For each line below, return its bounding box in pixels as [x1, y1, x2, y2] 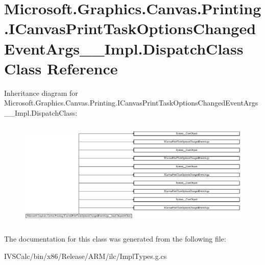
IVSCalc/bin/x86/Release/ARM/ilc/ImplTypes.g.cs [4, 250, 167, 261]
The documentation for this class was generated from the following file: [4, 233, 226, 244]
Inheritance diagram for [4, 87, 78, 98]
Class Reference [4, 58, 118, 78]
